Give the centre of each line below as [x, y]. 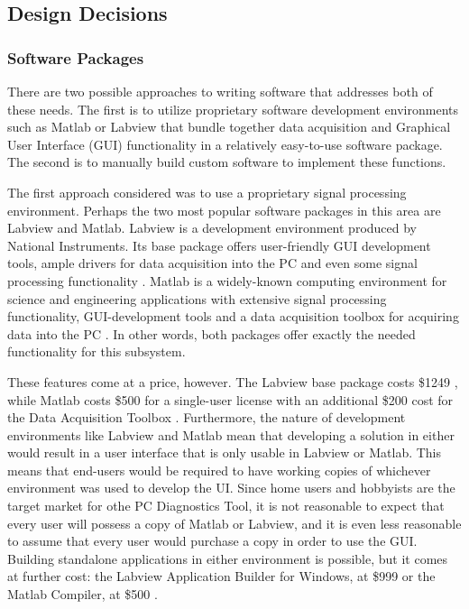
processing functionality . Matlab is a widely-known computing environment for [227, 280]
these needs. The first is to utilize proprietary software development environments [233, 109]
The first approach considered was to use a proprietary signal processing [207, 192]
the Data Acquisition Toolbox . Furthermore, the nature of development [207, 417]
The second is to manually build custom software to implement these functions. [227, 162]
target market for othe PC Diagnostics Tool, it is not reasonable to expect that [226, 506]
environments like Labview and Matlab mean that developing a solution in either [231, 434]
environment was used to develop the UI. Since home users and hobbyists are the [231, 488]
